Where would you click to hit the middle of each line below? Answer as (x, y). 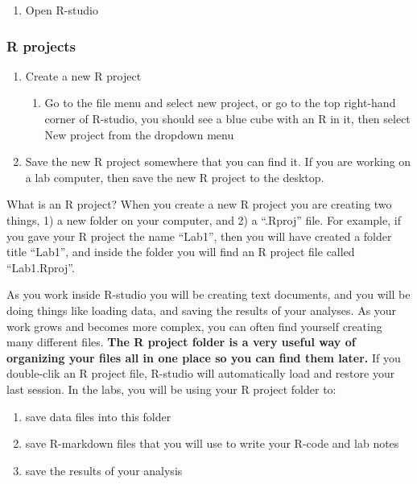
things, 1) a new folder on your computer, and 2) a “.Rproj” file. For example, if (204, 219)
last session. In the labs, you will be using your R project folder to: (171, 389)
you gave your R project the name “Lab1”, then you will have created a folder (199, 236)
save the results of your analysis (104, 470)
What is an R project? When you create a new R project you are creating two (199, 204)
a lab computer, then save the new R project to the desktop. (175, 177)
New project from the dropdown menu (139, 134)
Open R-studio (62, 10)
